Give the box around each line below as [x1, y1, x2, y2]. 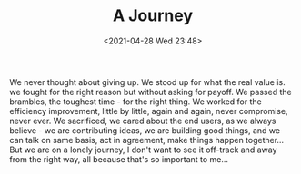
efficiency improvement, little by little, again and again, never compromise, [9, 105, 288, 116]
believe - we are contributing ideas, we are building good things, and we [9, 124, 280, 136]
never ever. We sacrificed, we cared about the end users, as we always [9, 115, 276, 126]
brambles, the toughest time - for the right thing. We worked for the [9, 96, 262, 107]
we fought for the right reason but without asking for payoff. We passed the [9, 86, 293, 97]
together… [245, 134, 285, 145]
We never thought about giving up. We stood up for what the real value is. [9, 76, 286, 87]
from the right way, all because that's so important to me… [9, 153, 229, 164]
